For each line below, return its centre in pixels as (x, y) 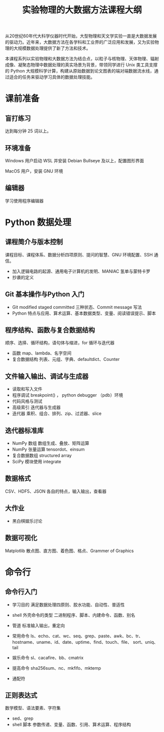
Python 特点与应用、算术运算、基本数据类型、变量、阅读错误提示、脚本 (84, 313)
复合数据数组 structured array (42, 455)
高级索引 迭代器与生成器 (36, 407)
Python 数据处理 (38, 222)
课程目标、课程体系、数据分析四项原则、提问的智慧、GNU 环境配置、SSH (79, 254)
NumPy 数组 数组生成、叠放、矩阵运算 (51, 443)
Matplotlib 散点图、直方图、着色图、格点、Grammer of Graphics (70, 551)
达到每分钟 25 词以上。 (28, 131)
